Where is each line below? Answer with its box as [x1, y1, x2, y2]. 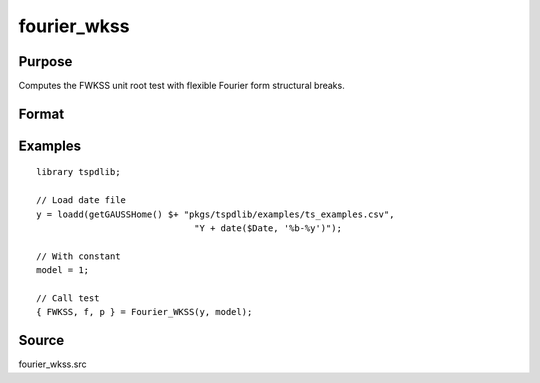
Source [18, 332, 65, 349]
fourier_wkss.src [18, 358, 87, 370]
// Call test [36, 293, 100, 304]
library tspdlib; [36, 166, 121, 178]
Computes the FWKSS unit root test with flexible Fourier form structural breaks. [18, 80, 345, 92]
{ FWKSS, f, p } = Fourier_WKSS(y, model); [36, 306, 253, 318]
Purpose [18, 53, 73, 70]
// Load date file [36, 195, 127, 206]
